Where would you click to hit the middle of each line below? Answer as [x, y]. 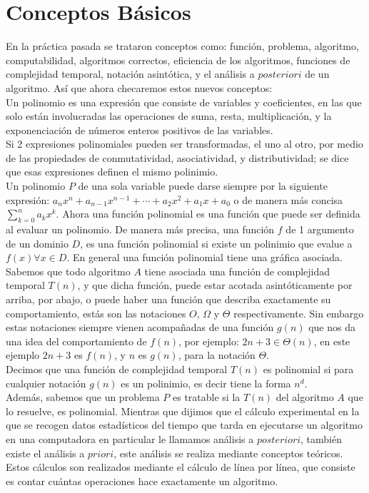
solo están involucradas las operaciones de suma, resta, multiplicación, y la [169, 116]
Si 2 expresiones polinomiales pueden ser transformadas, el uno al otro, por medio [184, 144]
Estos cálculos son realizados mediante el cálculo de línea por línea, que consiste [181, 467]
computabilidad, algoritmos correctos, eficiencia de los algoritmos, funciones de [178, 60]
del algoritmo [305, 397]
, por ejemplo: [209, 341]
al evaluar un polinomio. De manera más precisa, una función [140, 229]
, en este [332, 341]
